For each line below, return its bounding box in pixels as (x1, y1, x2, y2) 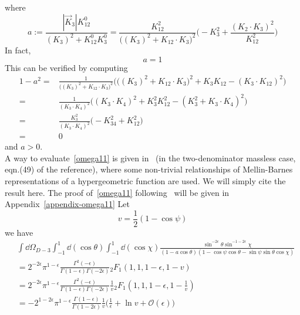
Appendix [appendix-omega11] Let (5, 198, 130, 210)
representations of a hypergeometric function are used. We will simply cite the (5, 175, 286, 187)
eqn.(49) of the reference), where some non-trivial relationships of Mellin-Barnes (5, 163, 293, 175)
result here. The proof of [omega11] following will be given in (5, 186, 230, 198)
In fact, (5, 43, 31, 56)
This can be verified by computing (5, 61, 128, 73)
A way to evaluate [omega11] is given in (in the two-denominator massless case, (5, 151, 296, 164)
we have (5, 226, 33, 238)
